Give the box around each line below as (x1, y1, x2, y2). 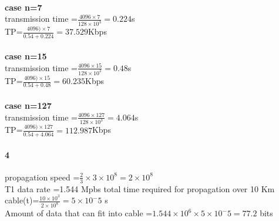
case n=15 (5, 50, 47, 62)
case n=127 (5, 99, 52, 111)
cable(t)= (5, 194, 39, 206)
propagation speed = (5, 170, 80, 183)
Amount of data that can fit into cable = (5, 207, 153, 219)
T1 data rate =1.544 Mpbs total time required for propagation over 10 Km (5, 182, 275, 195)
